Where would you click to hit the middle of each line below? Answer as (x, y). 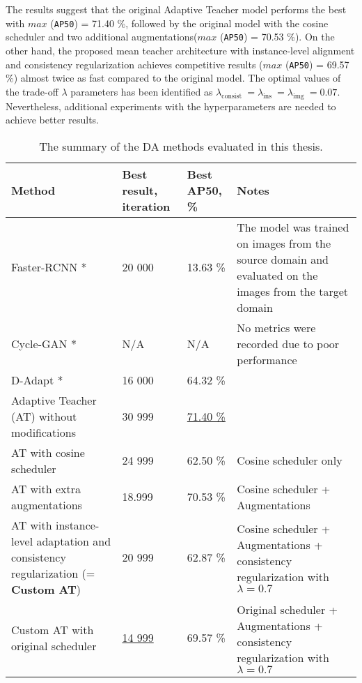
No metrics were (276, 327)
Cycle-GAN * (44, 343)
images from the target (293, 291)
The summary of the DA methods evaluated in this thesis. (181, 146)
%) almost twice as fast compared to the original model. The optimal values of (173, 78)
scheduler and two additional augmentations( (102, 37)
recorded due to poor (288, 343)
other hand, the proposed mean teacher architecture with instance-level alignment (180, 50)
